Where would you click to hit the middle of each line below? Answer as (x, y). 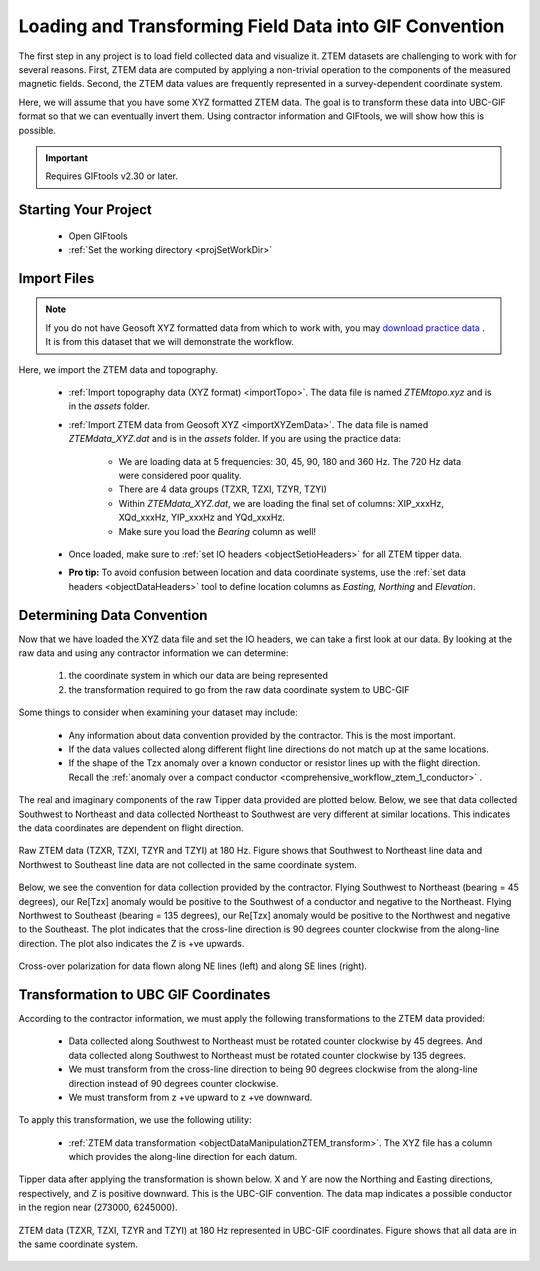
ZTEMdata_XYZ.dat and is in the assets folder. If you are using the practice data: (235, 439)
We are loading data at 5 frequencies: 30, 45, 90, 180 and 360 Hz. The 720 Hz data (290, 461)
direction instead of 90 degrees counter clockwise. (173, 1083)
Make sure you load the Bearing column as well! (217, 531)
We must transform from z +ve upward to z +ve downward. (190, 1097)
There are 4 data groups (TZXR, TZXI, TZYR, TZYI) (222, 489)
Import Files (56, 278)
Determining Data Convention (113, 615)
